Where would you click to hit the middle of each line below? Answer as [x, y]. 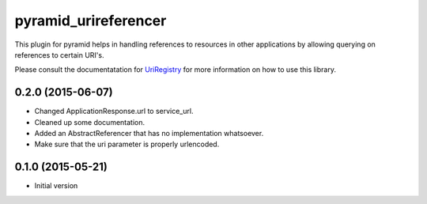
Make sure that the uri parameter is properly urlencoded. [127, 144]
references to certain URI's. [59, 55]
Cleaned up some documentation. [90, 122]
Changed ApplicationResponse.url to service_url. [114, 111]
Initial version [56, 186]
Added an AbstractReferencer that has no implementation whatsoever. [149, 134]
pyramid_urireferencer [91, 21]
